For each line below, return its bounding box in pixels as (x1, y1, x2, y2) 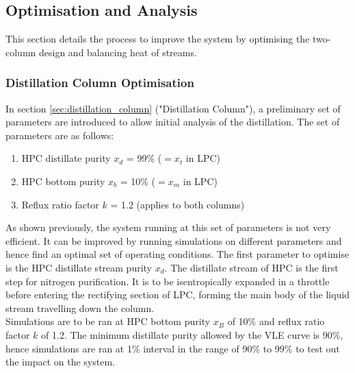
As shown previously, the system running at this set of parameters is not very (5, 220, 331, 234)
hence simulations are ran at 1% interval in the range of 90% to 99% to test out (5, 341, 340, 355)
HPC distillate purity (21, 151, 111, 165)
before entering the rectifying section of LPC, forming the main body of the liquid (5, 287, 350, 302)
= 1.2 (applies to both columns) (110, 197, 245, 211)
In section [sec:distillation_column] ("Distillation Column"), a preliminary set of (5, 101, 341, 115)
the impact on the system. (5, 354, 115, 369)
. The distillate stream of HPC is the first (164, 260, 339, 274)
